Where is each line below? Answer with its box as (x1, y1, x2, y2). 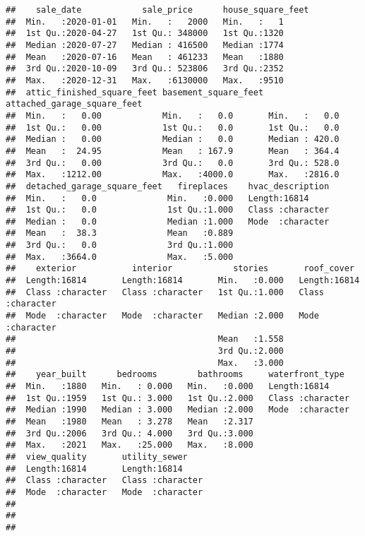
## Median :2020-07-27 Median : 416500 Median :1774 (6, 40, 284, 50)
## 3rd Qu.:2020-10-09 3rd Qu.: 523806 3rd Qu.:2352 (6, 64, 284, 74)
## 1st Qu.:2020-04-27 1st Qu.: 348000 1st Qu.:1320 (6, 28, 284, 39)
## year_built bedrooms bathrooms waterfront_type (6, 369, 345, 380)
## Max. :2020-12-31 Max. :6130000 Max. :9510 (6, 75, 284, 85)
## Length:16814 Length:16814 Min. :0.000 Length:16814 (6, 275, 360, 286)
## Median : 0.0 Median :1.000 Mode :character (6, 216, 330, 227)
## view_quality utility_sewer (6, 451, 188, 462)
